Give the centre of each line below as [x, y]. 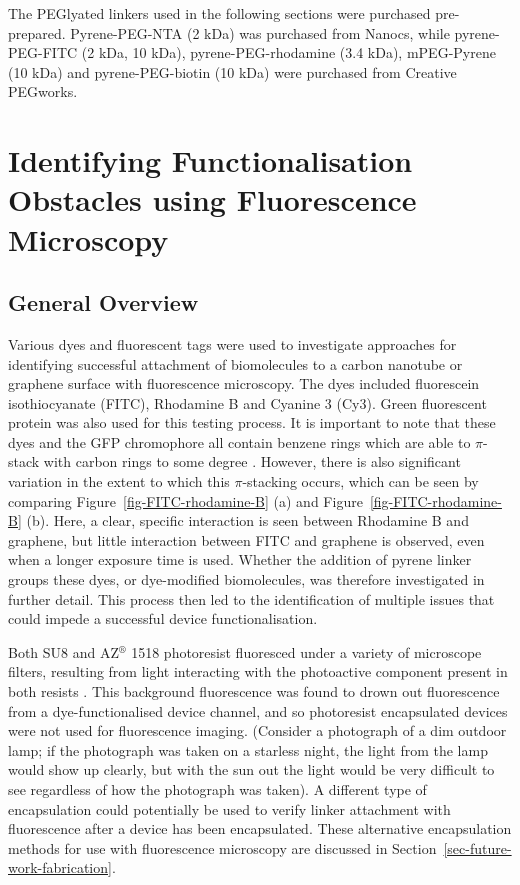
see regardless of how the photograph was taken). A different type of [217, 788]
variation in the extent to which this [119, 481]
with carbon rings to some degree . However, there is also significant [252, 461]
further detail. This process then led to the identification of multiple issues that [251, 598]
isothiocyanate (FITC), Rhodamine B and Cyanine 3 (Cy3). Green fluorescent [247, 402]
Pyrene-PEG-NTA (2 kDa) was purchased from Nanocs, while [260, 32]
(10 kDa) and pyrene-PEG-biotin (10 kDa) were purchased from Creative [232, 71]
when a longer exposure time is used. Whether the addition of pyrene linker [240, 559]
